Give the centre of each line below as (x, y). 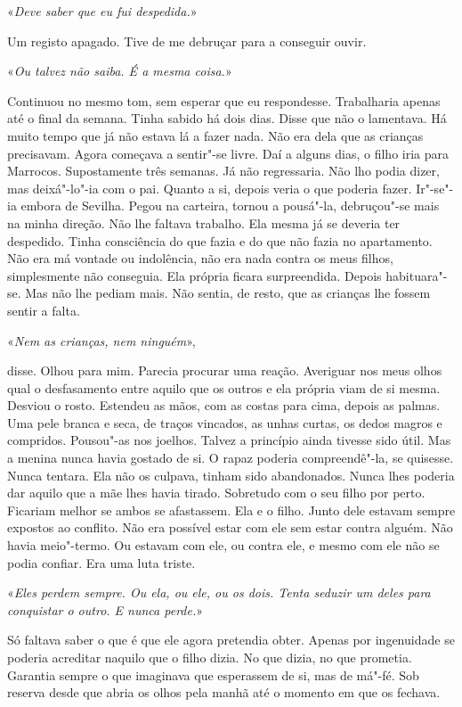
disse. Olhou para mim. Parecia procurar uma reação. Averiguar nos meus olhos (225, 370)
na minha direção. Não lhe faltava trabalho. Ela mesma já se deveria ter (204, 222)
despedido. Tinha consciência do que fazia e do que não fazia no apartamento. (220, 240)
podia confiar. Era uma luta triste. (101, 562)
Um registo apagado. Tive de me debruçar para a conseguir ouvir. (187, 41)
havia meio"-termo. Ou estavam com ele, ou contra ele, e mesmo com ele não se (223, 545)
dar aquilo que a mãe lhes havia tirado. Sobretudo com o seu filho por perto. (216, 493)
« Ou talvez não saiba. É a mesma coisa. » (120, 71)
